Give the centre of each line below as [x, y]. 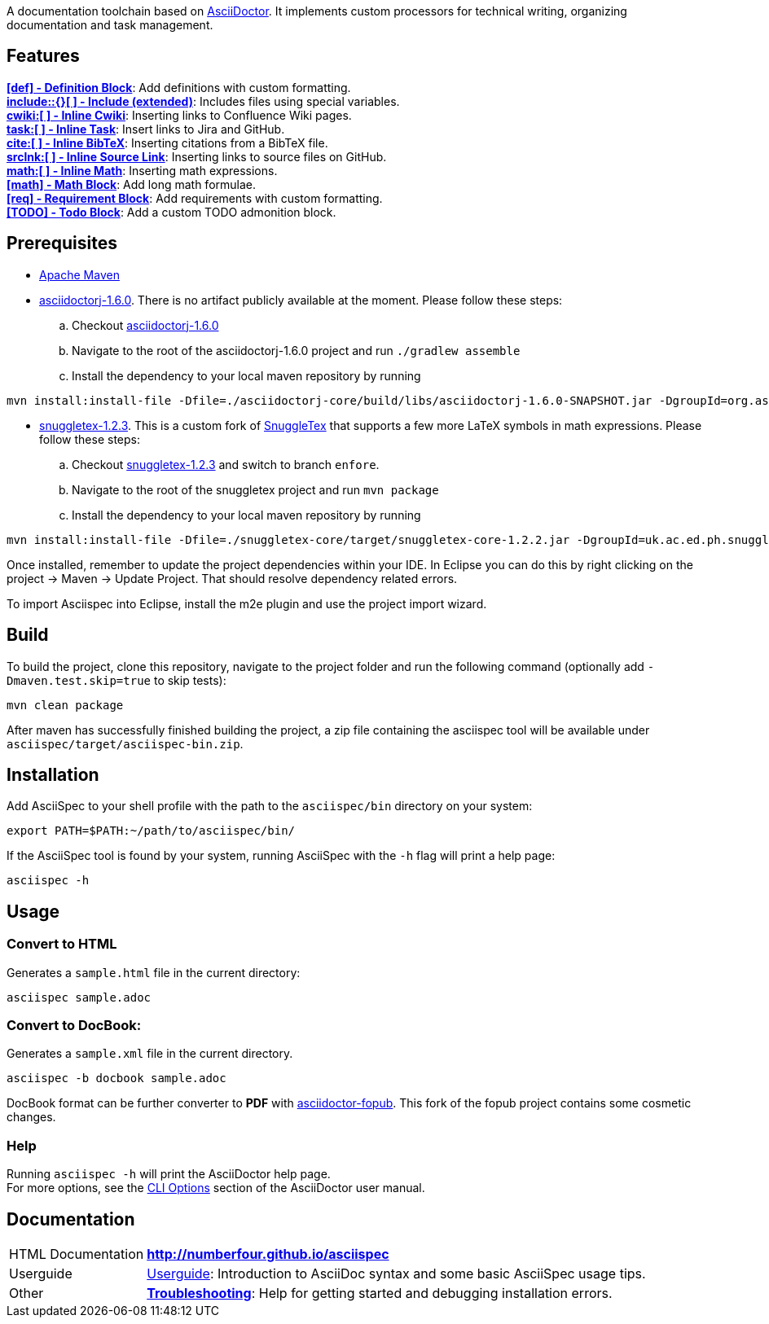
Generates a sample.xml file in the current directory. [150, 1054]
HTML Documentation [77, 1254]
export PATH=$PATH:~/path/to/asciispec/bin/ [151, 831]
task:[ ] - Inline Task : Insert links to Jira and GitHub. [146, 129]
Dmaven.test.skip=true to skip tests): [116, 680]
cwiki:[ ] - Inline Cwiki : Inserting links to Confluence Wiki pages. [179, 115]
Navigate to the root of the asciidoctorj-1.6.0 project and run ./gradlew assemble [296, 350]
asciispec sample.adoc [79, 997]
